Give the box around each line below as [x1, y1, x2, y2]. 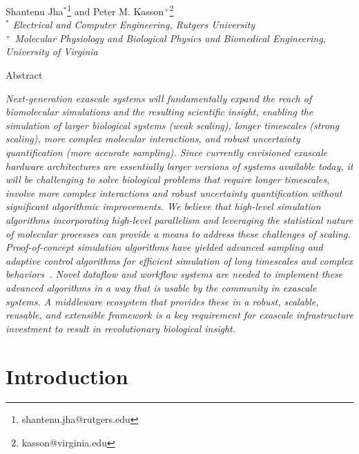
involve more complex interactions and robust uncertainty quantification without [6, 185, 342, 200]
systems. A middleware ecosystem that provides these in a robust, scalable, [6, 294, 319, 308]
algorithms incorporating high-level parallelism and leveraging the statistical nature [6, 212, 353, 227]
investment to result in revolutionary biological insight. [6, 321, 235, 335]
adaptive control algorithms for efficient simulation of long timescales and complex [6, 253, 353, 267]
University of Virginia [6, 44, 98, 59]
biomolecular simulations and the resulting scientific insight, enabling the [6, 104, 313, 119]
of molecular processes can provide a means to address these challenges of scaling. [6, 226, 351, 240]
